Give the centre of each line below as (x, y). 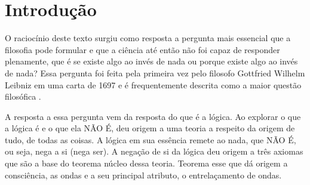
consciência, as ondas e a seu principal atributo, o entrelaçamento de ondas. (143, 175)
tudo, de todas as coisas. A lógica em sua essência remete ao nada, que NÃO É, (151, 139)
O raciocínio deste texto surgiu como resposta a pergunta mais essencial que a (148, 38)
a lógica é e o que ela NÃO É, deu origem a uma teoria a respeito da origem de (150, 128)
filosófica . (23, 96)
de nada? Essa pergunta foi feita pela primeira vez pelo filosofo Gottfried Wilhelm (155, 73)
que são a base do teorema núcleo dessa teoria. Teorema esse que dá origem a (146, 163)
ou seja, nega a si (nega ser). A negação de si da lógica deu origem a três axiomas (154, 151)
